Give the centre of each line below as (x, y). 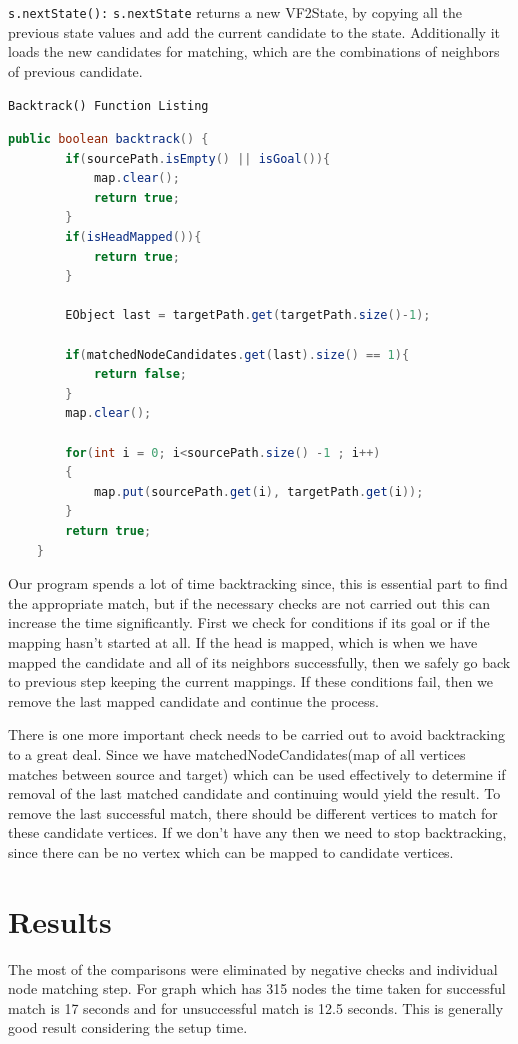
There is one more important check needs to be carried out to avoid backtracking (256, 734)
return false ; (140, 374)
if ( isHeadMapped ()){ (133, 237)
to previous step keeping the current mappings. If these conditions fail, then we (251, 681)
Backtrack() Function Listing (108, 106)
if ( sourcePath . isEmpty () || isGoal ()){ (198, 158)
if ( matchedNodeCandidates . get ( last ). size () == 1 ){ (237, 354)
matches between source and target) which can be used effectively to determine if (257, 773)
